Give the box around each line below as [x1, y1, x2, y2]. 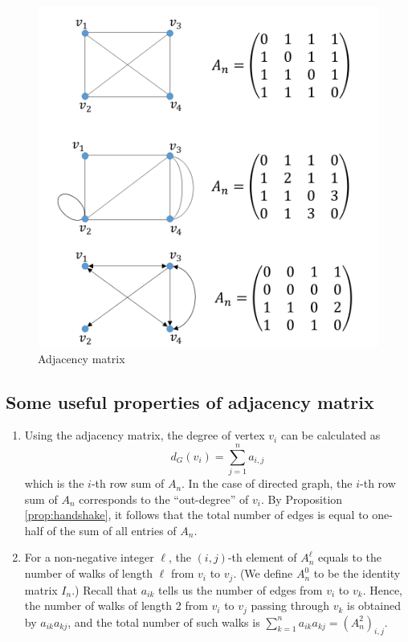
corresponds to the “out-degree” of [79, 490, 249, 507]
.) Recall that [71, 581, 138, 598]
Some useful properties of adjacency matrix [6, 389, 374, 414]
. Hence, [362, 581, 403, 598]
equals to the [317, 549, 382, 566]
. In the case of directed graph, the [182, 475, 353, 492]
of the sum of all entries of [47, 521, 177, 538]
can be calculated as [280, 427, 381, 444]
